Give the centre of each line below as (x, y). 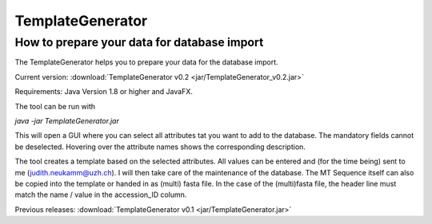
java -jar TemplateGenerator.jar (67, 120)
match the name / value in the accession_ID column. (101, 195)
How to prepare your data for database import (139, 42)
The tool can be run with (55, 106)
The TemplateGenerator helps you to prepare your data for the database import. (147, 62)
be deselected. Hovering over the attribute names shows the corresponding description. (160, 147)
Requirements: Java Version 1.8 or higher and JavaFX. (104, 92)
